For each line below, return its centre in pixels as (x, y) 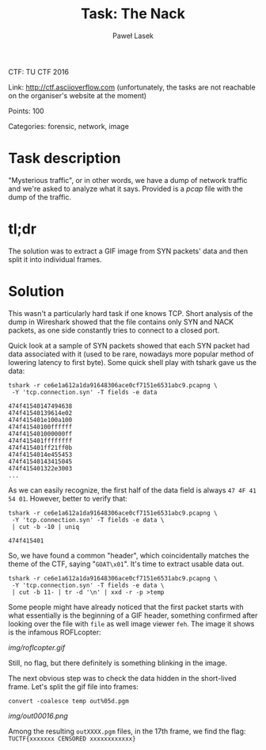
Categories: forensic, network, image (68, 126)
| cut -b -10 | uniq (46, 527)
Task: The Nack (133, 14)
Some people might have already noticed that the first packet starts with (126, 607)
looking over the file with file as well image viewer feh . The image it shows (131, 623)
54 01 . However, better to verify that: (68, 498)
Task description (65, 158)
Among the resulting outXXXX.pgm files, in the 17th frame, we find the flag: (127, 731)
